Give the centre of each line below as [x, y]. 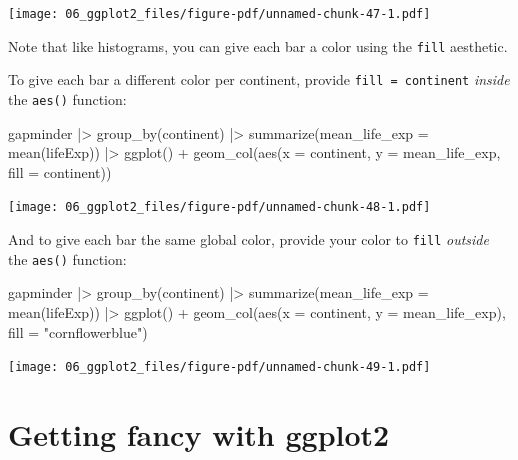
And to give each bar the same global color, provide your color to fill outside [248, 239]
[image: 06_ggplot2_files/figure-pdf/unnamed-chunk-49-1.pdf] [219, 367]
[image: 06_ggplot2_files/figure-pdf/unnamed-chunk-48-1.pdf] [219, 207]
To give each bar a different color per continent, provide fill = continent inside [259, 79]
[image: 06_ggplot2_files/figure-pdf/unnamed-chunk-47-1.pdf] [219, 14]
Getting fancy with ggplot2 [199, 434]
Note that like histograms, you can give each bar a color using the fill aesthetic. [258, 45]
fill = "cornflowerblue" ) [78, 331]
